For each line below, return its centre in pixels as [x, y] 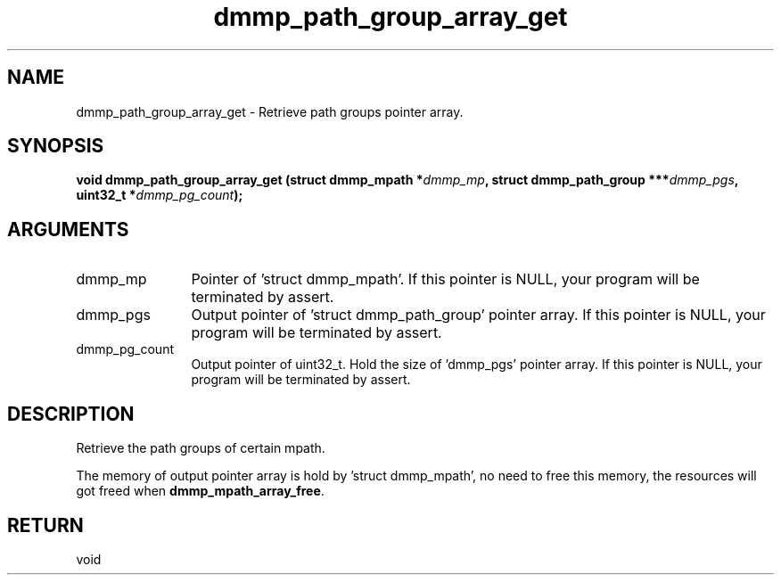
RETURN [45, 525]
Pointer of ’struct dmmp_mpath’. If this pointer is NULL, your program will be [445, 279]
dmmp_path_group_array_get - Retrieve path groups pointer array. [270, 111]
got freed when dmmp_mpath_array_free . [200, 491]
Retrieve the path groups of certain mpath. [201, 448]
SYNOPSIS [56, 146]
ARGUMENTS [68, 229]
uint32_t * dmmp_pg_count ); [160, 195]
